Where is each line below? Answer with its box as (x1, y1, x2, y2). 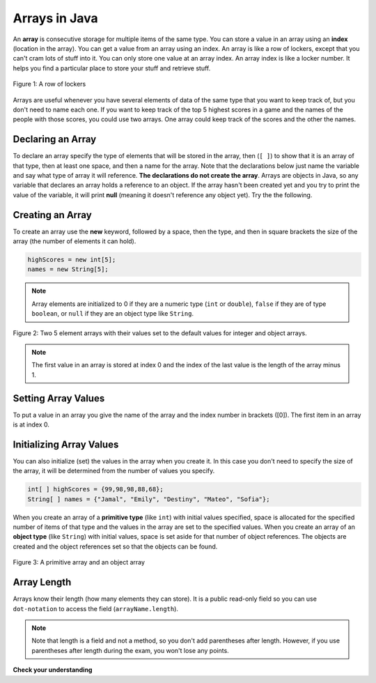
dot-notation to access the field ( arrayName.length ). (13, 604, 179, 613)
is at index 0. (13, 420, 50, 429)
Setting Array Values (13, 392, 105, 404)
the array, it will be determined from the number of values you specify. (13, 467, 215, 475)
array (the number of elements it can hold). (13, 237, 136, 245)
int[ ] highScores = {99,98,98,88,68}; (27, 485, 164, 493)
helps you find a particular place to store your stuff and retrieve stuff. (13, 63, 211, 72)
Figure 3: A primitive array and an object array (13, 558, 146, 567)
